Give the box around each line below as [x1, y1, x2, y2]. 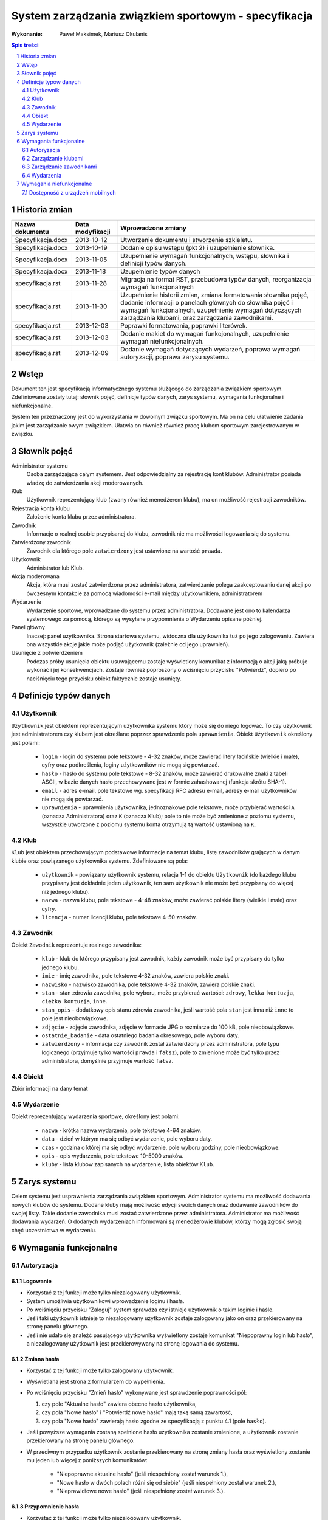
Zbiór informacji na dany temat [11, 1085, 88, 1093]
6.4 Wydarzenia [22, 171, 62, 179]
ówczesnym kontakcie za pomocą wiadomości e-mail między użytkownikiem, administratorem [26, 590, 263, 597]
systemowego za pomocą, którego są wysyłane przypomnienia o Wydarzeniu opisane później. [26, 615, 263, 623]
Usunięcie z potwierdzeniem [11, 649, 83, 657]
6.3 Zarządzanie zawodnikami [22, 163, 97, 170]
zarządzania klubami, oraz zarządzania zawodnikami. [120, 314, 273, 322]
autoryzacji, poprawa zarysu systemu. [120, 353, 230, 361]
